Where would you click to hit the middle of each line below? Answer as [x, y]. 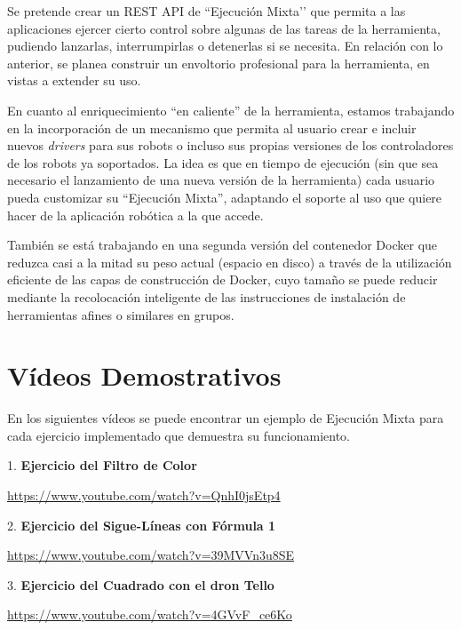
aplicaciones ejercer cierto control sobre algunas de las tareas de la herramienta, [224, 28]
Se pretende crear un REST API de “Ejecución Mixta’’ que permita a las [207, 11]
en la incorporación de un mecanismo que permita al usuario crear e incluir [212, 128]
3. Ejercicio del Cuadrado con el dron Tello [141, 584]
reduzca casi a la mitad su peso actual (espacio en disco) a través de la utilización [230, 262]
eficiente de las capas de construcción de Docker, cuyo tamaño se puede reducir [223, 279]
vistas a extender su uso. [74, 80]
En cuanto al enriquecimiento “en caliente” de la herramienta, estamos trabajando [231, 110]
